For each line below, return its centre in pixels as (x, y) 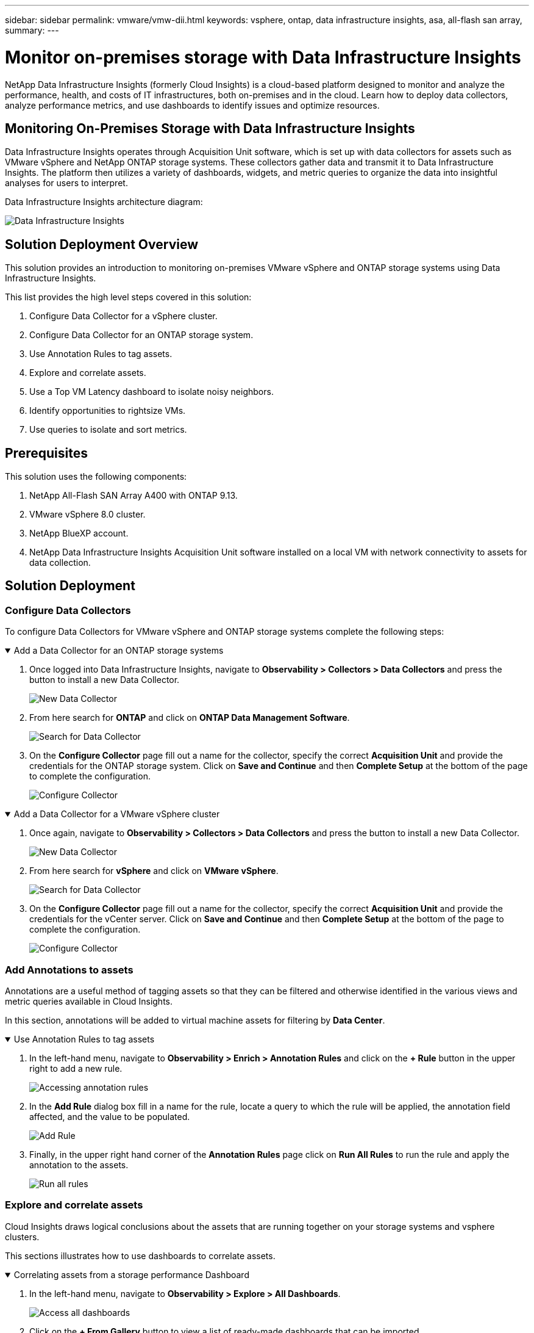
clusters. (22, 1237)
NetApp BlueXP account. (79, 533)
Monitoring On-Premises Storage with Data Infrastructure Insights (210, 128)
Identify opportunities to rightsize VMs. (108, 411)
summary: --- (32, 30)
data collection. (60, 563)
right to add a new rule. (76, 1068)
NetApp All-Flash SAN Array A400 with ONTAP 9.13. (133, 496)
